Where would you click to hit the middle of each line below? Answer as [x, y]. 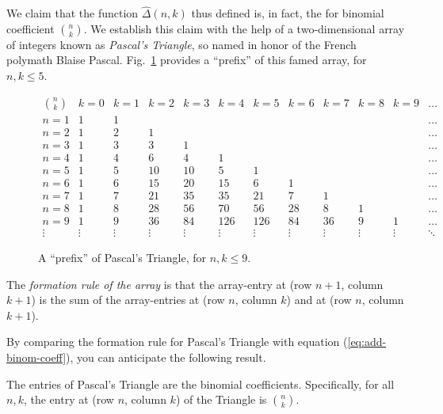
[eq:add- [367, 342]
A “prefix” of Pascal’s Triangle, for [122, 257]
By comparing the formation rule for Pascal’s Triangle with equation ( [177, 342]
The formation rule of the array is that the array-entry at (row [159, 284]
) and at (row [319, 300]
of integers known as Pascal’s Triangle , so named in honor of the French [181, 44]
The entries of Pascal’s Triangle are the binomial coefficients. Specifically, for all [200, 384]
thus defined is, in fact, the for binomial [288, 13]
